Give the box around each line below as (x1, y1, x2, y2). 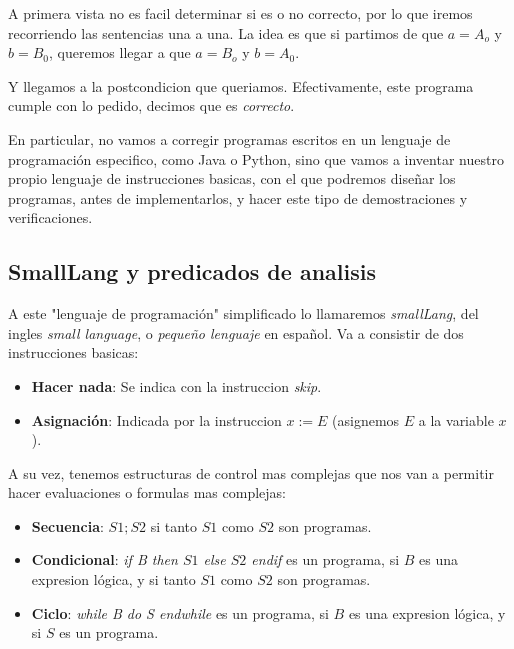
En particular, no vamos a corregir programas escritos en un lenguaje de (8, 128, 451, 149)
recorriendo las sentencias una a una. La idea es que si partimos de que (8, 22, 444, 43)
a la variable (418, 409, 494, 430)
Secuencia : (31, 515, 104, 536)
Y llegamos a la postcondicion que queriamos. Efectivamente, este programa (8, 75, 474, 96)
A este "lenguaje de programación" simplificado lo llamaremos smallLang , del (8, 303, 479, 324)
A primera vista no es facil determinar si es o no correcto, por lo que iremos (8, 3, 473, 23)
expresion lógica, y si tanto (31, 569, 196, 590)
